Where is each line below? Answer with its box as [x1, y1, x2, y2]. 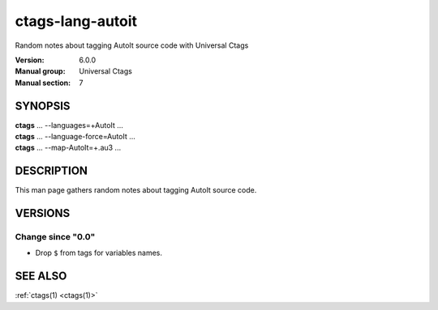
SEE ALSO [15, 270, 67, 283]
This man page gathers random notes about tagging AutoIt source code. [15, 185, 257, 195]
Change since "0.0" [15, 231, 96, 243]
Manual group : [15, 66, 66, 76]
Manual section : [15, 78, 71, 87]
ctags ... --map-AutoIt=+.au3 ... [15, 142, 122, 153]
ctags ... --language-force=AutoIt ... [15, 132, 135, 142]
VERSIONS [15, 206, 71, 220]
